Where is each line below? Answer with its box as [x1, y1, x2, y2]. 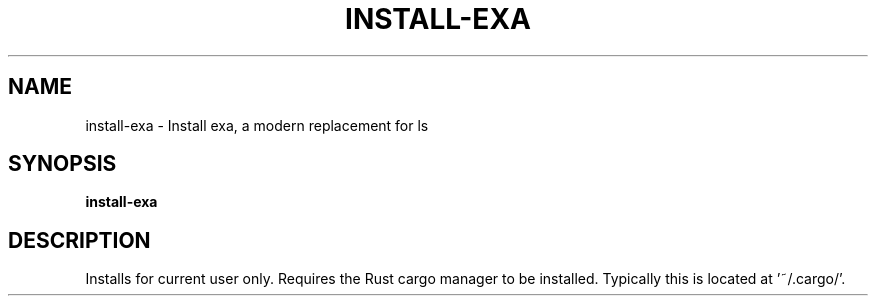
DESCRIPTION [8, 227, 151, 253]
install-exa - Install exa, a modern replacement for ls [85, 116, 429, 134]
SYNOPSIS [8, 151, 117, 177]
